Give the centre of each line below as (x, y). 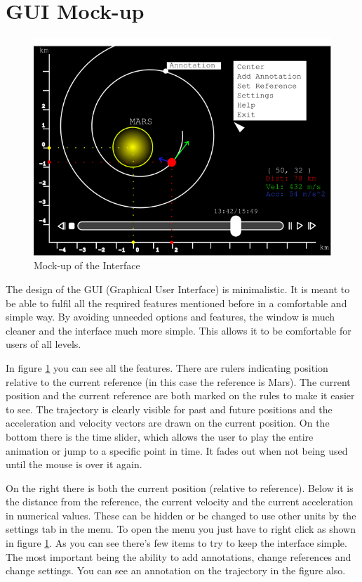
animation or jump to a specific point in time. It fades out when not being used (177, 450)
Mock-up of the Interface (87, 265)
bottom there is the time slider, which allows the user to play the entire (160, 436)
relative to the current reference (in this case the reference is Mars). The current (178, 381)
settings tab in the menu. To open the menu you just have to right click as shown (181, 529)
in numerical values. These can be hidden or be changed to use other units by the (181, 515)
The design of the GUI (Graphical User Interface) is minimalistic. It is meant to (178, 289)
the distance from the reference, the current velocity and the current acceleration (180, 502)
